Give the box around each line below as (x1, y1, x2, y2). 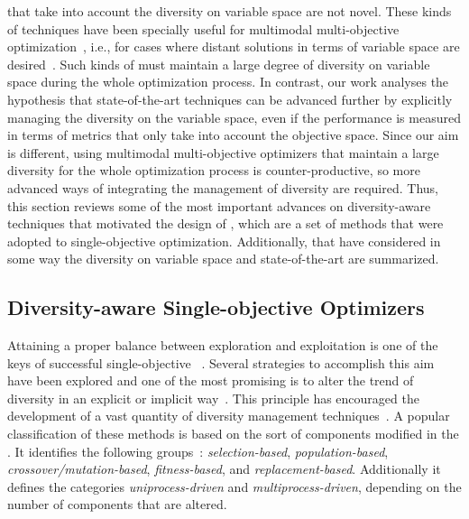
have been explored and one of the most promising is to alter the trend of (7, 371, 414, 390)
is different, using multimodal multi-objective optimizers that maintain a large (7, 143, 439, 162)
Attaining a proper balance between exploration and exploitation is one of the (7, 336, 438, 355)
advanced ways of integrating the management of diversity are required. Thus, (7, 178, 438, 197)
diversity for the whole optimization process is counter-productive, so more (7, 161, 420, 180)
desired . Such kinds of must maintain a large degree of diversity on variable (7, 54, 430, 73)
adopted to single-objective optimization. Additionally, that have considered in (7, 231, 441, 250)
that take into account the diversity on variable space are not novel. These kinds (7, 2, 452, 20)
